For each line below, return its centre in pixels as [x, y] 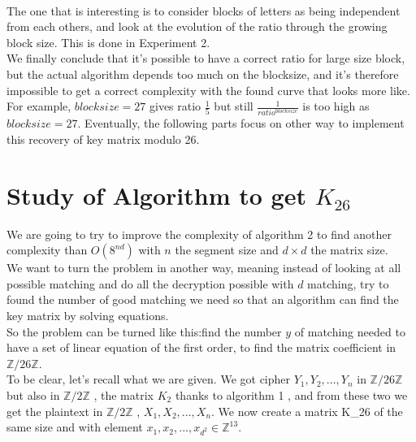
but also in [33, 394]
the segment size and [227, 250]
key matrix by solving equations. [88, 315]
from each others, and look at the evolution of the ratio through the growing [197, 26]
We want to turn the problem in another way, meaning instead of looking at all [204, 268]
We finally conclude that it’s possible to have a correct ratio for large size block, [206, 58]
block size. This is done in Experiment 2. [108, 42]
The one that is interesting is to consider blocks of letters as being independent [204, 10]
